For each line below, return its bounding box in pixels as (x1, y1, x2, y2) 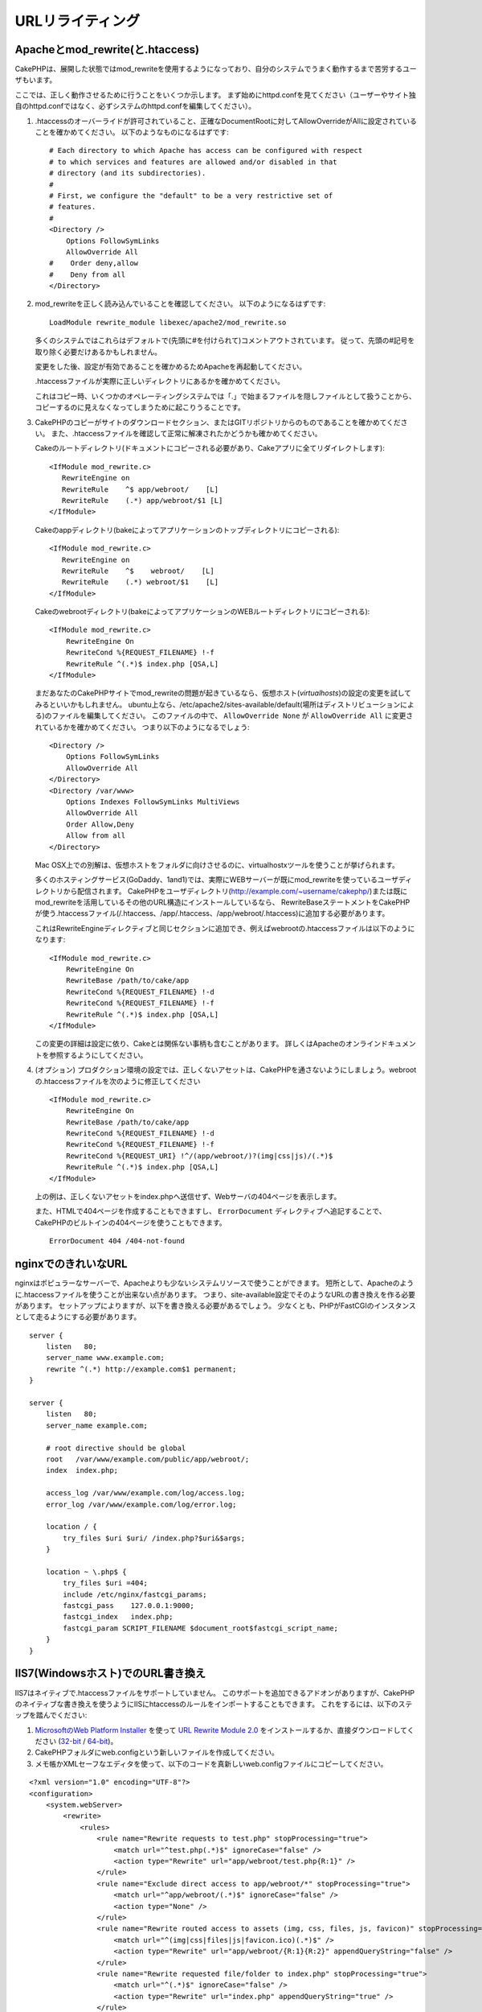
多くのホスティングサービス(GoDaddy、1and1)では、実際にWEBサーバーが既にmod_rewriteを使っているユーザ (35, 875, 399, 884)
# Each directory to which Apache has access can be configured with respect (49, 146, 363, 155)
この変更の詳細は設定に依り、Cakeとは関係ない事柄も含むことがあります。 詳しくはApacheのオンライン (35, 1039, 382, 1049)
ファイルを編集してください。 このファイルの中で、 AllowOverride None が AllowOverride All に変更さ (51, 711, 414, 720)
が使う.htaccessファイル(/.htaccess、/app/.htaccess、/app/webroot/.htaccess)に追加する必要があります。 (35, 909, 390, 918)
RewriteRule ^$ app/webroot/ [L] (61, 484, 219, 494)
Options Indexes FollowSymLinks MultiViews (65, 797, 240, 806)
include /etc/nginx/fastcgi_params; (63, 1589, 208, 1599)
